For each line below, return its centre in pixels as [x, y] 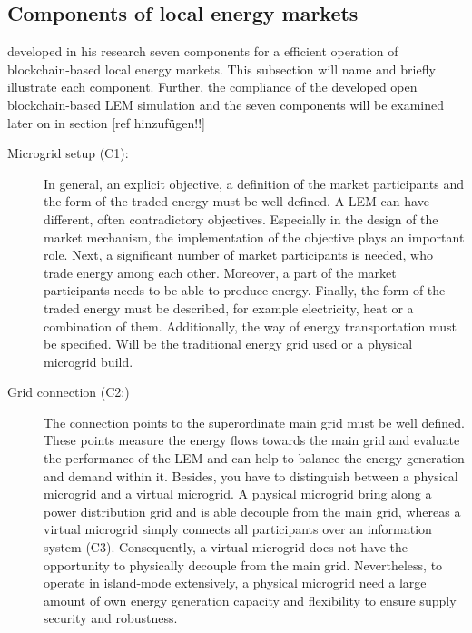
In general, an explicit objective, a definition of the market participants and [254, 183]
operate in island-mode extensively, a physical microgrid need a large [235, 583]
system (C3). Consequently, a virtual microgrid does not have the [226, 547]
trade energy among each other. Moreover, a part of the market [220, 272]
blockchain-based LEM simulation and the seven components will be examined [226, 104]
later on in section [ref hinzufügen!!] [106, 122]
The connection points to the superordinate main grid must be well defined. [254, 422]
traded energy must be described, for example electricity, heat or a [229, 307]
